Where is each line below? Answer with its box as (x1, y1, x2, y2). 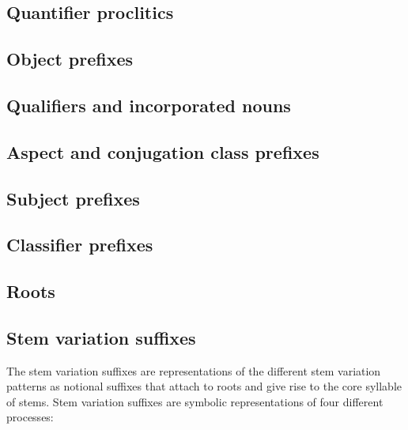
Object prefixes (6, 47, 134, 71)
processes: (6, 409, 54, 425)
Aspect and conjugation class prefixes (6, 139, 319, 164)
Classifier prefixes (6, 232, 153, 257)
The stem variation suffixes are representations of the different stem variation (6, 362, 381, 379)
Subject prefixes (6, 186, 140, 210)
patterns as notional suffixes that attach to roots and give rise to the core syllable (6, 378, 402, 394)
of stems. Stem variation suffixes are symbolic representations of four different (6, 393, 383, 409)
